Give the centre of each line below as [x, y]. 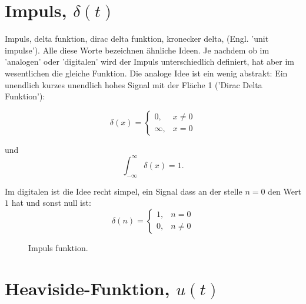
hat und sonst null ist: [51, 203]
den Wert [285, 191]
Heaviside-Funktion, [87, 288]
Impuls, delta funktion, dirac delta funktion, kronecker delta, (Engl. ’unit [137, 39]
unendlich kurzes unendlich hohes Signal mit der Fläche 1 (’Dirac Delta [134, 84]
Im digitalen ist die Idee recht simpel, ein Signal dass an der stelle [124, 191]
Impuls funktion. [58, 247]
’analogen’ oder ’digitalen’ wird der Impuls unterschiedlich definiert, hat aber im [149, 61]
